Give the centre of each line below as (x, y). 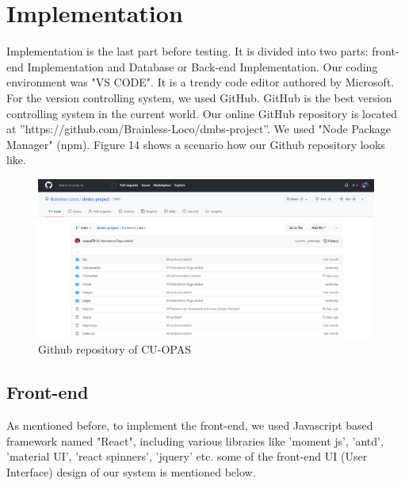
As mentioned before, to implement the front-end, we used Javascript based (190, 425)
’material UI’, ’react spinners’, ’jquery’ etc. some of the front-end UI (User (187, 456)
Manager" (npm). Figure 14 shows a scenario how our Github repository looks (196, 144)
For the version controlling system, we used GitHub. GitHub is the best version (199, 97)
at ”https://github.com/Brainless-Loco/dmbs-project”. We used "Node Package (199, 129)
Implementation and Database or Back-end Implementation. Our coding (202, 66)
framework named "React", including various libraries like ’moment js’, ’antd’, (195, 440)
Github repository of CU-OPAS (115, 349)
